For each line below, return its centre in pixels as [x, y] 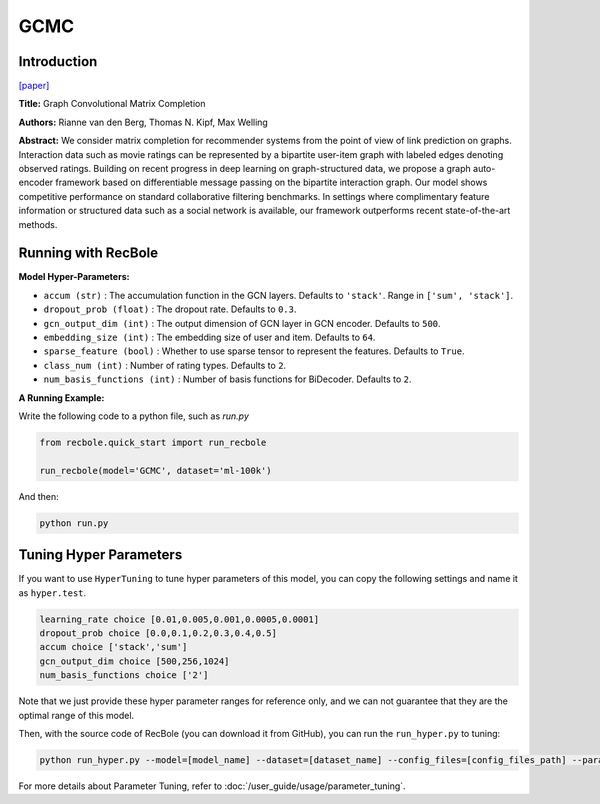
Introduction [58, 61]
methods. [38, 224]
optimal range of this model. [76, 715]
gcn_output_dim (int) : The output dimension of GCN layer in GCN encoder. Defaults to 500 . [242, 323]
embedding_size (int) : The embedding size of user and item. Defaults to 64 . [209, 337]
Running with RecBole [88, 253]
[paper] [34, 86]
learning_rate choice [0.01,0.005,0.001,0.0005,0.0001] [179, 619]
